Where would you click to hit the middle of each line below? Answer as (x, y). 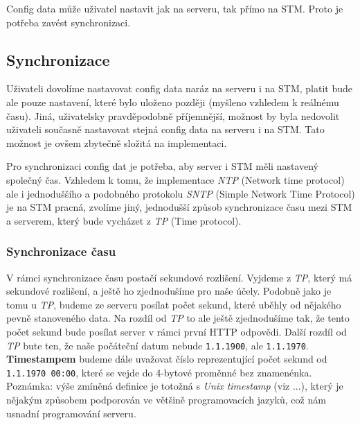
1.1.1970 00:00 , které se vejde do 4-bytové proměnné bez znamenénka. (159, 372)
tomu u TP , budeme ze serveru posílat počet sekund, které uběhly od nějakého (174, 304)
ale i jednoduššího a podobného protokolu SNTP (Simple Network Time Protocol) (181, 193)
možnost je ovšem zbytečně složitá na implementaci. (117, 142)
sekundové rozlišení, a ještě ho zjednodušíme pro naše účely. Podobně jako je (169, 291)
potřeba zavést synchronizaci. (69, 22)
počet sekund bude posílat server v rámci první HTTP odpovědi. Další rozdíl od (177, 331)
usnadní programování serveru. (71, 413)
